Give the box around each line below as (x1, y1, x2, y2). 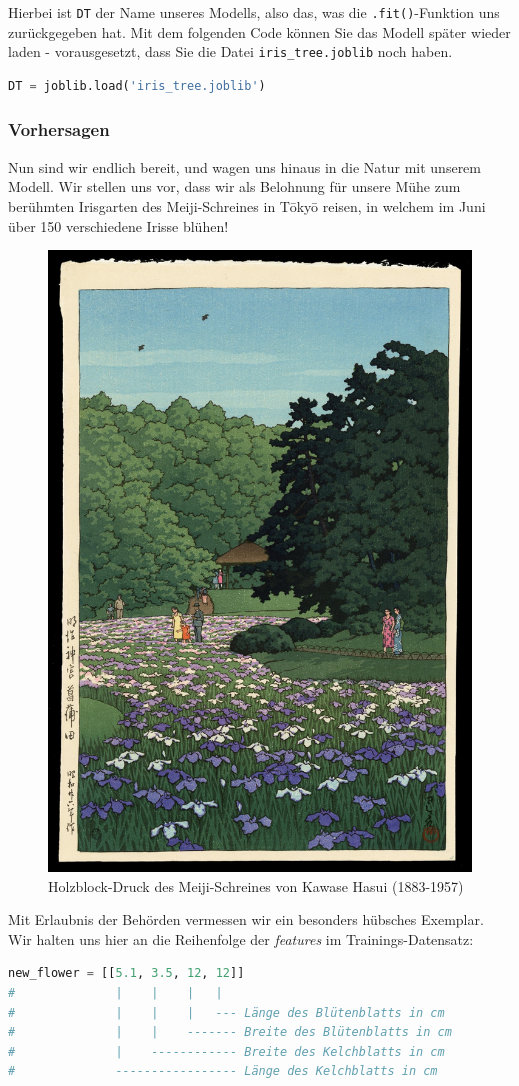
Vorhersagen (8, 117, 110, 142)
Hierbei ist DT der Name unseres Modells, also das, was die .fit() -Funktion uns (8, 2, 500, 22)
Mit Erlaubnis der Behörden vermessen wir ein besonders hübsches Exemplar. (8, 909, 484, 930)
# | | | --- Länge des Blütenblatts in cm (8, 1005, 445, 1020)
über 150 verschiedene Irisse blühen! (8, 215, 229, 236)
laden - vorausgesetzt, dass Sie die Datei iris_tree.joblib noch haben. (8, 41, 453, 62)
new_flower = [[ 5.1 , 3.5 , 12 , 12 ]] (8, 966, 245, 981)
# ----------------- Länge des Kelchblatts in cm (8, 1064, 438, 1079)
